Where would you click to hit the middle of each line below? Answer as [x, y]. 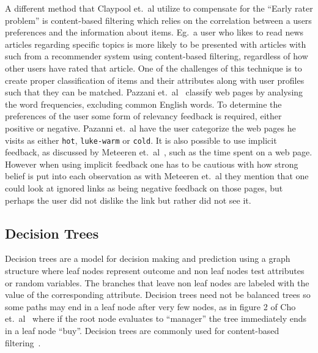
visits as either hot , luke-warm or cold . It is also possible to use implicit [141, 140]
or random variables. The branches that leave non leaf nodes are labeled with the [157, 282]
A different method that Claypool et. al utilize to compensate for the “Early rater [159, 8]
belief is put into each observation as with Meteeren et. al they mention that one [157, 176]
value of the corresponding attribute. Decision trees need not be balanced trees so [158, 295]
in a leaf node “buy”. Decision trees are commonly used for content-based [142, 330]
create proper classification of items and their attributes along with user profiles [155, 80]
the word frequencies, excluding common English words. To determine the [143, 104]
